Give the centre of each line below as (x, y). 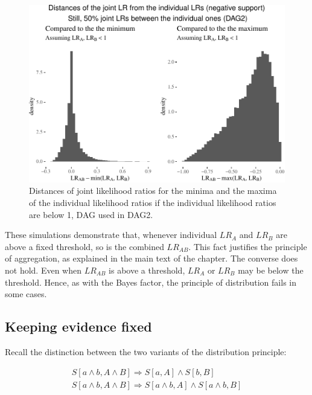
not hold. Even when (43, 270)
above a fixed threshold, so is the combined (84, 246)
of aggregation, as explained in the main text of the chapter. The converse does (151, 258)
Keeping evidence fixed (78, 326)
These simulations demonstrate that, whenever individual (111, 235)
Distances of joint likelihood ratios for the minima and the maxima (153, 191)
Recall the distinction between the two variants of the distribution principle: (146, 351)
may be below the (271, 270)
